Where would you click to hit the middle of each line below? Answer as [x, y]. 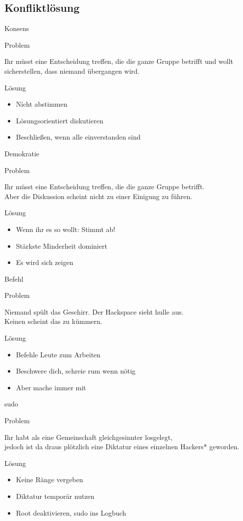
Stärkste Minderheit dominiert [61, 246]
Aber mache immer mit [51, 387]
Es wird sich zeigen [45, 262]
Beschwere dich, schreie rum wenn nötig [76, 371]
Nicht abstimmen [42, 104]
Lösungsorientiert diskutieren [60, 120]
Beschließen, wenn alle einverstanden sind [78, 137]
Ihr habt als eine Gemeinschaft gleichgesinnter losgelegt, [89, 437]
